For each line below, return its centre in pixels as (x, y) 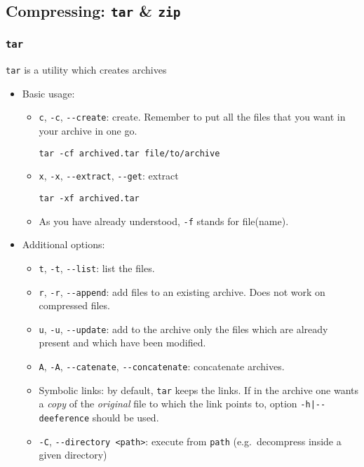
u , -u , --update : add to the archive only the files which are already (183, 329)
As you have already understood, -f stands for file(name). (164, 221)
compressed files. (74, 305)
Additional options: (63, 244)
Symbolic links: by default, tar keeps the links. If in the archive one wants (199, 390)
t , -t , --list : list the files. (97, 268)
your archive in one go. (88, 131)
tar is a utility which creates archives (86, 70)
